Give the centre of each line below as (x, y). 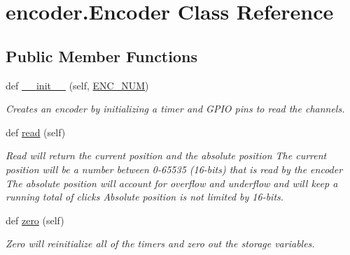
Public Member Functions (101, 56)
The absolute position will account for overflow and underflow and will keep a (172, 183)
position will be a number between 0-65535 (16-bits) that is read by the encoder (174, 169)
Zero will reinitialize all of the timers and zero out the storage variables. (160, 243)
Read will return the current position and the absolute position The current (166, 155)
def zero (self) (35, 220)
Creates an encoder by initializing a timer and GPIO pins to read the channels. (175, 109)
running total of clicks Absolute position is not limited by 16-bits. (145, 197)
